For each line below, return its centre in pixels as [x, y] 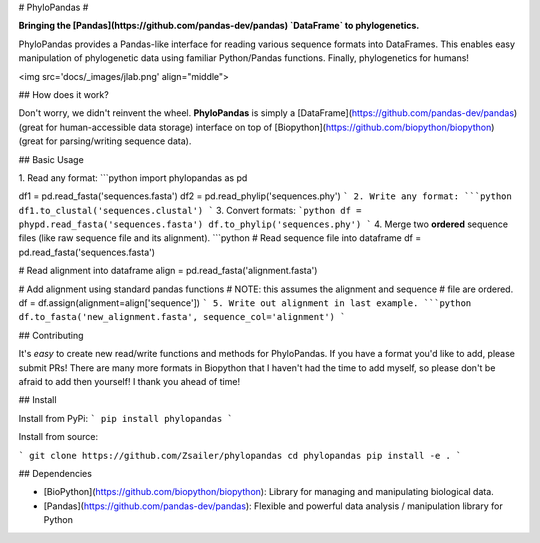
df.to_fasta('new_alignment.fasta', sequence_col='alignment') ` [182, 317]
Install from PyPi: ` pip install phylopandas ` [126, 418]
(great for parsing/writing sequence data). [105, 141]
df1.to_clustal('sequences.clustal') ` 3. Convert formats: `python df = [190, 210]
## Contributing [51, 335]
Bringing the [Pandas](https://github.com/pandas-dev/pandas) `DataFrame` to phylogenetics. [219, 26]
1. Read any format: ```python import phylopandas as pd [133, 177]
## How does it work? [63, 94]
